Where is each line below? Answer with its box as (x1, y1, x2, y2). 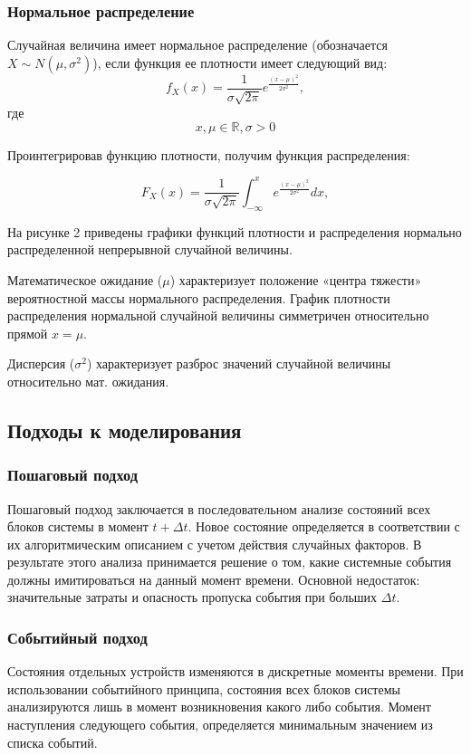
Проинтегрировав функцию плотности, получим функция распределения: (7, 145, 410, 164)
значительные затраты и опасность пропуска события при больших (7, 588, 378, 607)
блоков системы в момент (7, 517, 149, 536)
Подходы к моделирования (7, 416, 242, 444)
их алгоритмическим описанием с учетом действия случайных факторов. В (7, 534, 422, 553)
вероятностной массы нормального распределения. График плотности (7, 288, 390, 307)
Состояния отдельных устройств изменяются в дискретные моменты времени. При (7, 662, 464, 681)
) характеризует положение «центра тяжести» (169, 270, 422, 289)
